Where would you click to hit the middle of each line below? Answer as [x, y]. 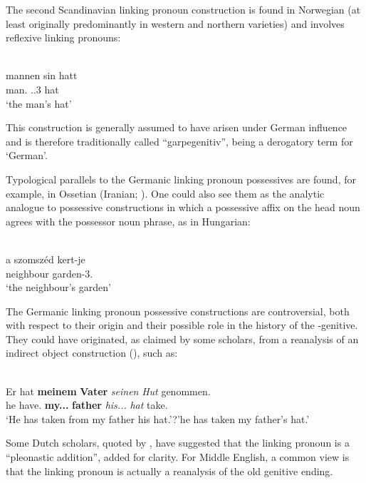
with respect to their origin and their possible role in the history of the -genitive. [182, 325]
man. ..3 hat [32, 89]
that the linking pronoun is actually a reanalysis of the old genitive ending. [169, 471]
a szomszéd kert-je [46, 259]
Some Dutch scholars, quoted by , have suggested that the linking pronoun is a [178, 443]
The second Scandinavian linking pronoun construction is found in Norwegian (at [183, 9]
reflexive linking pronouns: [63, 37]
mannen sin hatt [42, 75]
